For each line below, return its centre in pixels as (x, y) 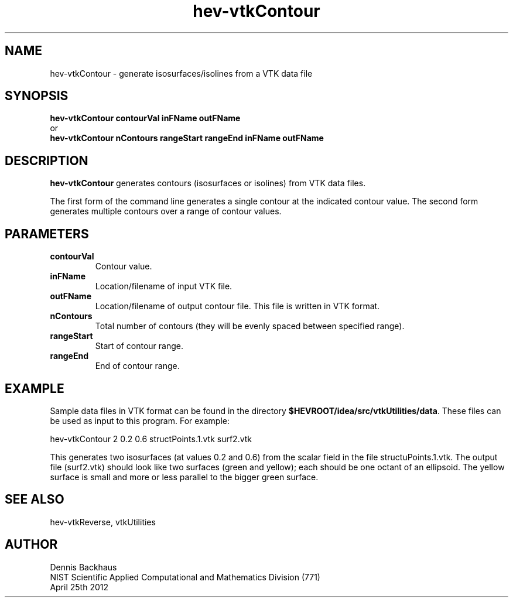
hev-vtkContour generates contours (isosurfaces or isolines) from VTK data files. (208, 183)
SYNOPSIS (37, 96)
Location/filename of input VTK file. (164, 286)
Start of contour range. (139, 346)
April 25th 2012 (79, 587)
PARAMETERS (47, 234)
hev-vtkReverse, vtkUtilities (103, 522)
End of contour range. (137, 366)
